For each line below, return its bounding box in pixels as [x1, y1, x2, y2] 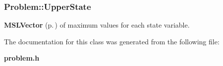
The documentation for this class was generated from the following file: [4, 36, 220, 46]
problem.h [4, 53, 40, 63]
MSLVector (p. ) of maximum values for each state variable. [4, 20, 190, 30]
